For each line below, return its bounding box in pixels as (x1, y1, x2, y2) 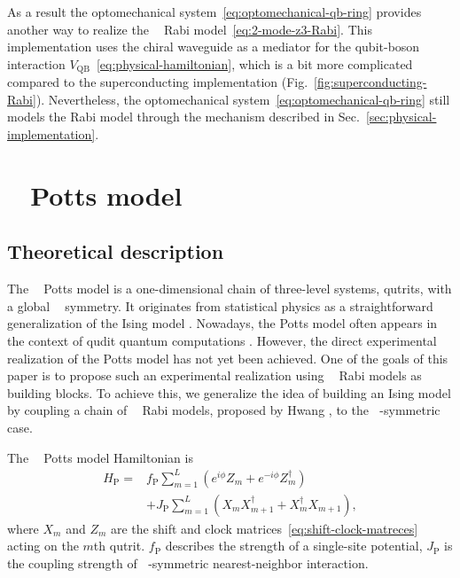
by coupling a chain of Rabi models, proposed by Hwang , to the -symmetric (7, 401, 441, 419)
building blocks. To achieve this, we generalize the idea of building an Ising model (7, 383, 451, 402)
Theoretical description (7, 238, 224, 265)
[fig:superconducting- (314, 73, 427, 91)
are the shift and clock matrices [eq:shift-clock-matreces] (110, 519, 418, 537)
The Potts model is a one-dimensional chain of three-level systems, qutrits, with (7, 279, 452, 298)
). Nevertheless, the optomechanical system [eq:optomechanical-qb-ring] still (35, 90, 450, 108)
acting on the (7, 536, 79, 555)
